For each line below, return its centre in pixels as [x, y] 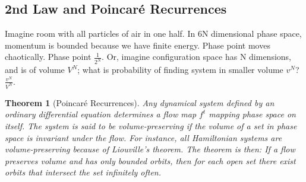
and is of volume [35, 70]
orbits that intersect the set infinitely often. [83, 172]
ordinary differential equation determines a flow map [101, 114]
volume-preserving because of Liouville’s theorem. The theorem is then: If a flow [150, 149]
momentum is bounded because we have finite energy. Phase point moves [138, 45]
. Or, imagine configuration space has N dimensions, [196, 57]
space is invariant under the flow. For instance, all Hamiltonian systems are [143, 137]
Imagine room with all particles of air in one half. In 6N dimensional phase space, [153, 33]
